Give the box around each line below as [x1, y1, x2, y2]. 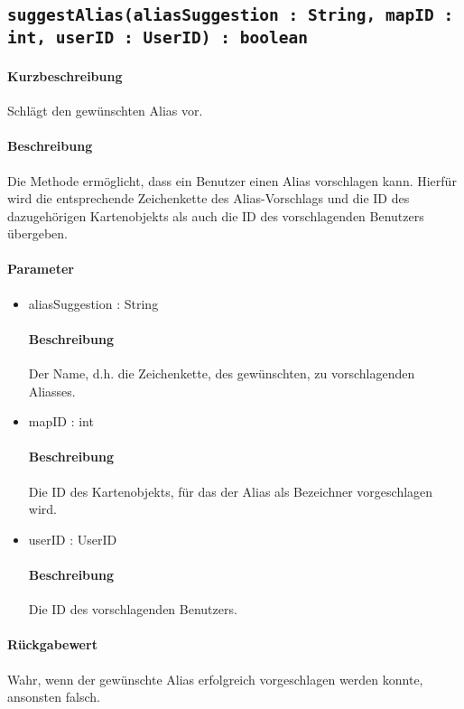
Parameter [7, 259, 74, 278]
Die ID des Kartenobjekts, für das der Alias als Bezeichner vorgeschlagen [28, 481, 433, 500]
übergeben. [7, 224, 68, 243]
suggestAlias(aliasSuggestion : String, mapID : [7, 5, 454, 25]
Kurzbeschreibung [7, 66, 123, 85]
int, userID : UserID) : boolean [7, 28, 309, 48]
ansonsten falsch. [7, 687, 100, 706]
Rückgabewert [7, 635, 97, 654]
